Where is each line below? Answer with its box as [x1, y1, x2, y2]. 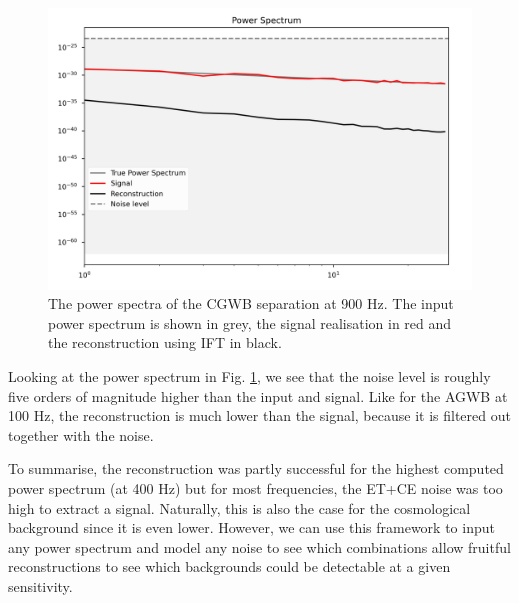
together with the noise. [8, 424, 154, 445]
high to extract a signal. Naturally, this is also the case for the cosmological [8, 497, 471, 518]
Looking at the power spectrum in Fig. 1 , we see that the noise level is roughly [8, 365, 491, 386]
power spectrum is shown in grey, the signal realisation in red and [48, 312, 452, 333]
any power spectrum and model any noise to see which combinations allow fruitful [8, 536, 511, 557]
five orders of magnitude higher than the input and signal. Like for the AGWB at [8, 385, 508, 406]
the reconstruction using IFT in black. [48, 332, 282, 353]
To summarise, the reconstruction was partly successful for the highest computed [8, 458, 504, 479]
